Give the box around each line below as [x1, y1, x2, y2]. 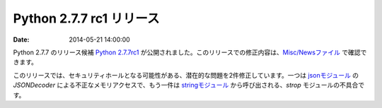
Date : [13, 35, 30, 44]
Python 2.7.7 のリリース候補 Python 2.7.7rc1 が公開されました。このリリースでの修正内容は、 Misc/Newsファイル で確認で [13, 48, 367, 56]
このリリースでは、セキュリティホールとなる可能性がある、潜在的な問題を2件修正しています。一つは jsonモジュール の [13, 71, 359, 79]
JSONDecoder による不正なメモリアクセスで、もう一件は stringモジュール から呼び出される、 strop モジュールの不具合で [13, 81, 365, 90]
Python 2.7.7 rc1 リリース [13, 11, 160, 26]
